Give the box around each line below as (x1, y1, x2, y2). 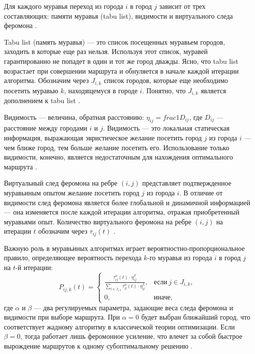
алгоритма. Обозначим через (4, 75, 89, 85)
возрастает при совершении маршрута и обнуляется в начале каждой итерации (4, 65, 239, 76)
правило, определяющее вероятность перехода (4, 252, 142, 263)
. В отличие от (179, 188, 223, 198)
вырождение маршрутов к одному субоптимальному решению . (4, 340, 193, 351)
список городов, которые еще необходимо (103, 75, 228, 85)
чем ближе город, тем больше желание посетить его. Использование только (4, 142, 229, 152)
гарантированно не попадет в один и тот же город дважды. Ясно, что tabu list (4, 55, 238, 66)
